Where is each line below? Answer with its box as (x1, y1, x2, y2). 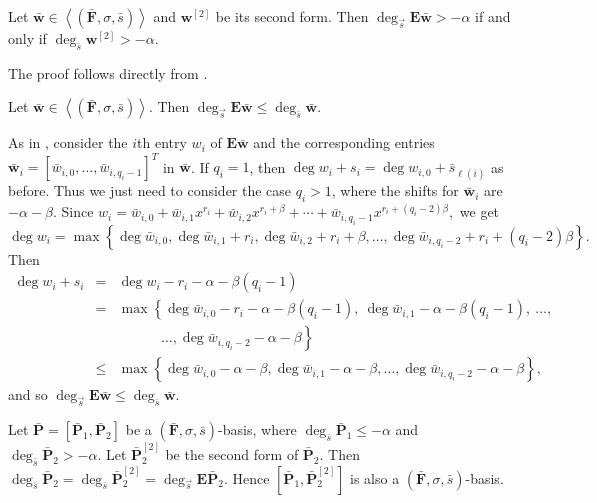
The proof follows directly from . (8, 62, 208, 83)
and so (8, 384, 48, 405)
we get (459, 201, 500, 222)
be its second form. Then (215, 6, 369, 26)
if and (475, 6, 511, 26)
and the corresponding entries (253, 132, 435, 153)
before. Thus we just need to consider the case (8, 180, 292, 201)
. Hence (223, 467, 270, 488)
